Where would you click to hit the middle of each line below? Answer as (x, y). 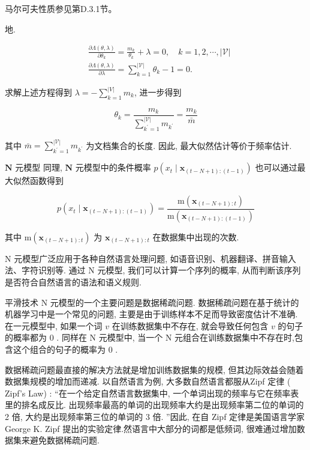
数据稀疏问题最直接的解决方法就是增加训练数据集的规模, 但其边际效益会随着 (154, 369)
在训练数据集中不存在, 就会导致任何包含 (190, 325)
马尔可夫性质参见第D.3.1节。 (61, 8)
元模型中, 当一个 (131, 337)
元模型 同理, (39, 167)
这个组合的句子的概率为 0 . (65, 349)
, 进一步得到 (158, 92)
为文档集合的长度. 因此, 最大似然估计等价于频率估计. (189, 145)
